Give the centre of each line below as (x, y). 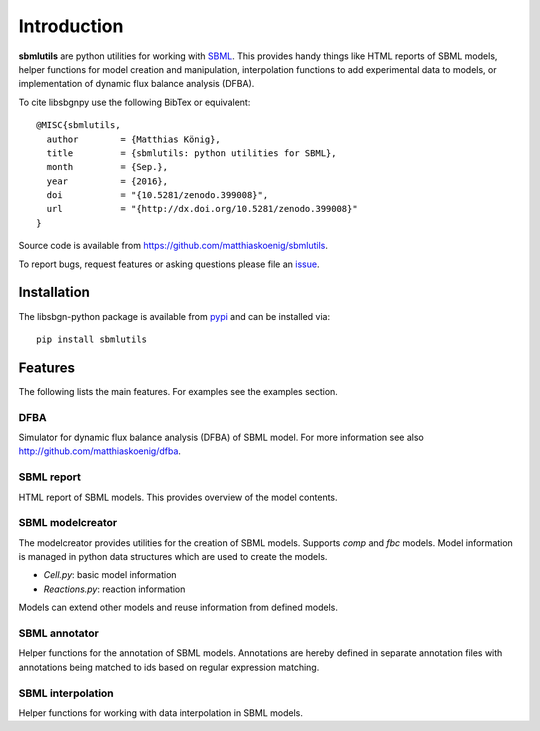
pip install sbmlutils (92, 339)
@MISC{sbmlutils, (78, 125)
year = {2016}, (107, 181)
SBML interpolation (66, 693)
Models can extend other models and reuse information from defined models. (178, 607)
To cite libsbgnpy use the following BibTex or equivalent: (134, 102)
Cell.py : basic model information (110, 575)
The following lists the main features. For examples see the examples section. (178, 391)
